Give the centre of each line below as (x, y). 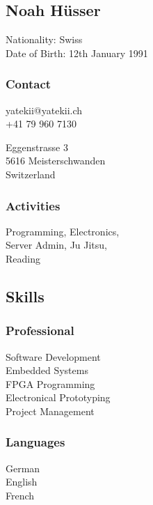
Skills (25, 296)
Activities (33, 205)
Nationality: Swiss (44, 39)
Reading (23, 258)
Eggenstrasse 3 (37, 147)
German (23, 468)
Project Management (50, 411)
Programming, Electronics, (63, 231)
